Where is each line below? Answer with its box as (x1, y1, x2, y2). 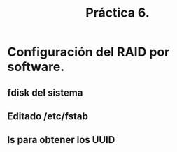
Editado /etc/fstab (7, 110, 89, 122)
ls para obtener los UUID (7, 134, 115, 146)
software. (7, 59, 65, 75)
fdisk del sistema (7, 86, 83, 98)
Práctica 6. (85, 5, 150, 21)
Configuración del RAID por (7, 44, 170, 60)
